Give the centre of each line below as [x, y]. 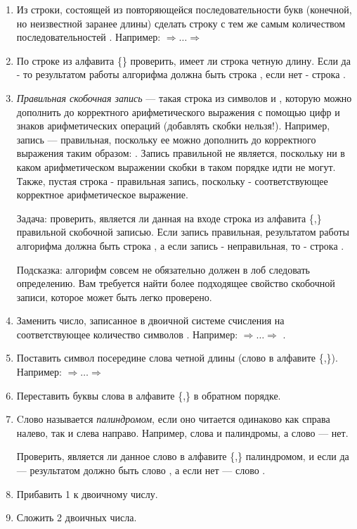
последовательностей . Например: [89, 37]
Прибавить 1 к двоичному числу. [87, 493]
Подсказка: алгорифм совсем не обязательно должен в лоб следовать [163, 269]
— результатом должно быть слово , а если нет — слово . [141, 470]
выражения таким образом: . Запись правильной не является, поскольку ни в [181, 153]
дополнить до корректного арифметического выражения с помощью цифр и [178, 111]
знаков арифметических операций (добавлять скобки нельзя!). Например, [173, 126]
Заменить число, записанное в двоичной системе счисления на [150, 320]
